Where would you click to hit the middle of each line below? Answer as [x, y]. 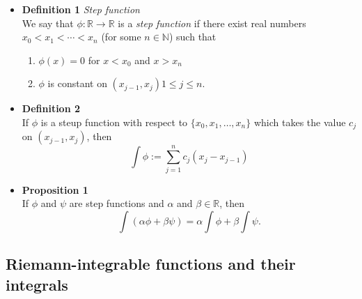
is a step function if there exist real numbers [212, 23]
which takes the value [300, 122]
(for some [121, 37]
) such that [192, 37]
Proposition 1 [55, 189]
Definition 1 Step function [81, 9]
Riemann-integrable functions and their [151, 264]
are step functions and [117, 203]
